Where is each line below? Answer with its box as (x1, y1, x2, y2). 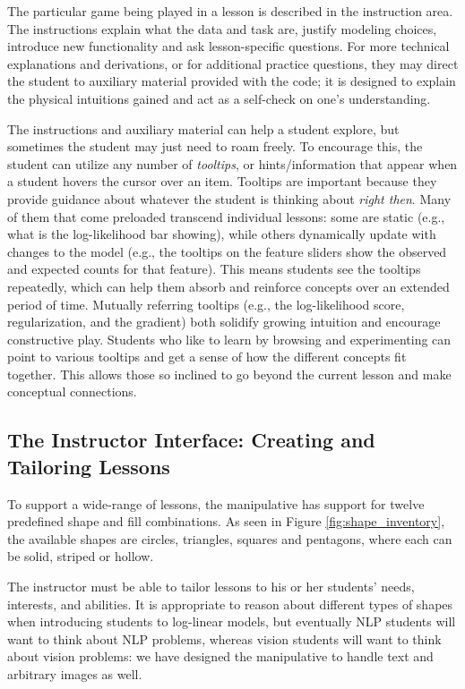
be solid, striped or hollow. (7, 547, 154, 566)
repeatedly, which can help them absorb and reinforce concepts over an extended (7, 276, 450, 295)
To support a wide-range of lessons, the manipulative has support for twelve (7, 494, 425, 513)
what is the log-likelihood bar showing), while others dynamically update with (7, 225, 436, 243)
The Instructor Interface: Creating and (7, 426, 375, 454)
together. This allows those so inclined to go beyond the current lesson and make (7, 364, 452, 383)
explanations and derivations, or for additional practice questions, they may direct (7, 54, 459, 72)
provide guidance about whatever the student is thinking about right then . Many (7, 189, 452, 208)
